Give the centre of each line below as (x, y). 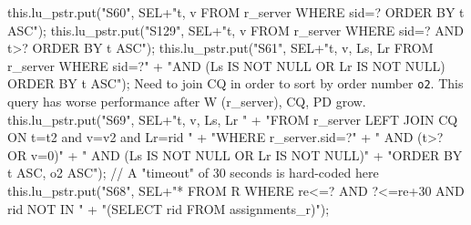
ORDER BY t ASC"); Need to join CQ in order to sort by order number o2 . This (235, 83)
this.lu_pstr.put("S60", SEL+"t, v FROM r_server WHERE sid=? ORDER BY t (236, 12)
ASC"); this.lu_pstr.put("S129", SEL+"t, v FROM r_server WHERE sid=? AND (235, 30)
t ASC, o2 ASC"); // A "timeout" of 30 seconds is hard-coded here (193, 173)
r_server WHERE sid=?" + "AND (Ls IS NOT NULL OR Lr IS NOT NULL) (226, 65)
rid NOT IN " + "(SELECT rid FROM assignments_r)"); (169, 208)
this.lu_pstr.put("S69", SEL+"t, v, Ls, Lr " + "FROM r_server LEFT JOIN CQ (233, 119)
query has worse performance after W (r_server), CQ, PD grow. (187, 102)
